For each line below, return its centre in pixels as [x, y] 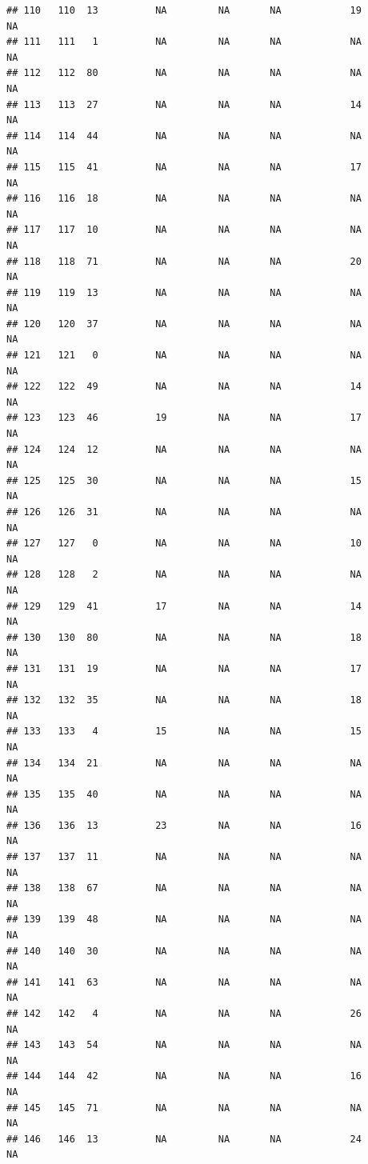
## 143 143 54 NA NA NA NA [184, 1045]
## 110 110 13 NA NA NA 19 [184, 10]
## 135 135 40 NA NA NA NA [184, 794]
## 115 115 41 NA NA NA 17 [184, 167]
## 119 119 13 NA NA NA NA [184, 292]
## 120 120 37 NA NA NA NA [184, 324]
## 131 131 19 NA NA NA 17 [184, 668]
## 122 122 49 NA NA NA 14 [184, 387]
